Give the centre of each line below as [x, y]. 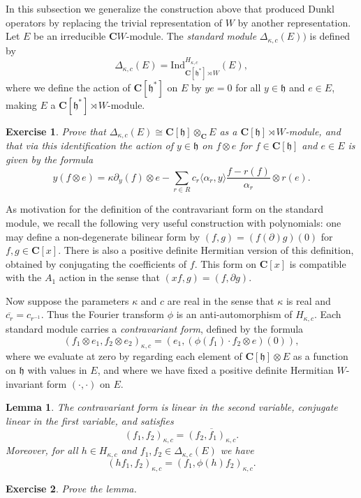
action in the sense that [109, 277]
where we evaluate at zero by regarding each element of [124, 356]
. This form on [226, 263]
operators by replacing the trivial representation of [114, 22]
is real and [308, 300]
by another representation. [294, 22]
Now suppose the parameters [67, 300]
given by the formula [50, 159]
